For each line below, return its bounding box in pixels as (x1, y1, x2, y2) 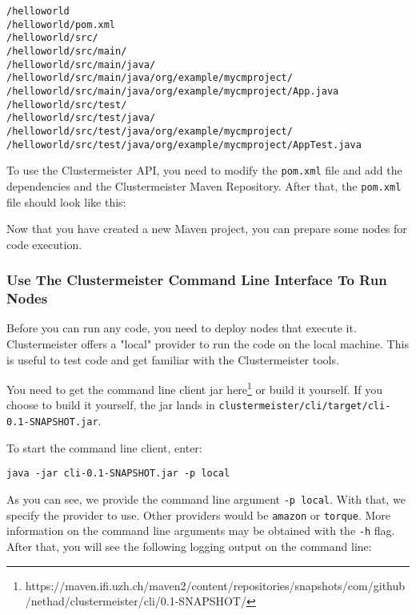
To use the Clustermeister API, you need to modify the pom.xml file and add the (6, 162, 402, 179)
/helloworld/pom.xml (6, 18, 116, 30)
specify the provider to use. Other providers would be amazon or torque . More (6, 506, 390, 523)
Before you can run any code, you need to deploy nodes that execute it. (6, 320, 357, 336)
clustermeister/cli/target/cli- (218, 400, 391, 412)
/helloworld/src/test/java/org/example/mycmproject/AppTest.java (6, 139, 362, 151)
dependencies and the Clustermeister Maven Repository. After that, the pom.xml (6, 177, 402, 194)
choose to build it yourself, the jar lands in (6, 396, 215, 413)
